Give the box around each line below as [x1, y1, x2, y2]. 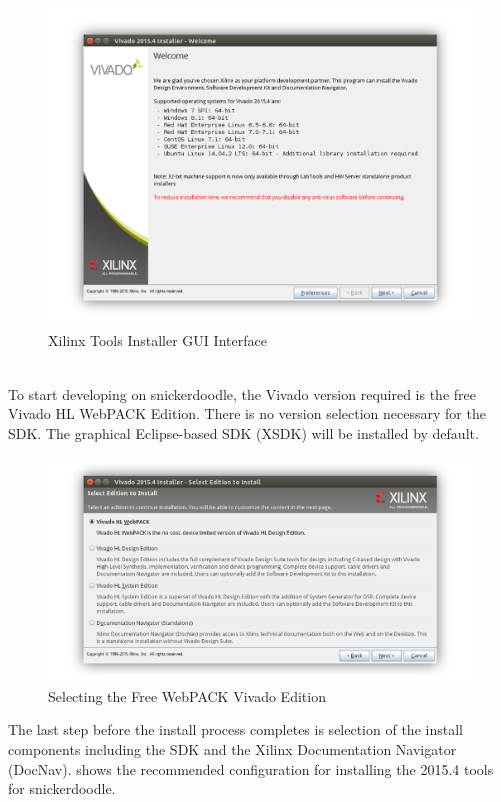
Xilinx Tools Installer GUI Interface [48, 330, 267, 351]
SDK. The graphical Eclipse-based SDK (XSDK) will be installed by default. [8, 422, 479, 443]
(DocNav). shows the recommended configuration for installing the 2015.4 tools [8, 758, 494, 779]
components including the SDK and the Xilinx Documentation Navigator [8, 739, 457, 759]
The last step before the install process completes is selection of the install [8, 719, 463, 740]
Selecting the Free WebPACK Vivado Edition [48, 685, 326, 706]
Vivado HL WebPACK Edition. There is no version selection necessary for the [8, 403, 486, 424]
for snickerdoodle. [8, 778, 116, 799]
